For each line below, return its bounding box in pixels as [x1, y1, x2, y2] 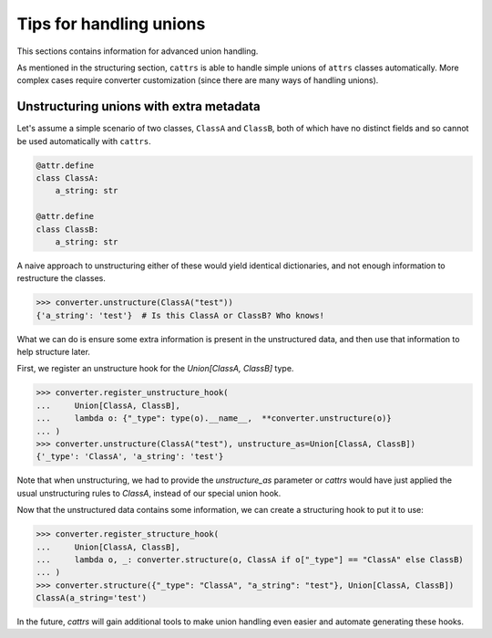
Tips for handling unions [16, 14, 206, 34]
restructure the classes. [16, 273, 107, 284]
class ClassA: [36, 173, 99, 183]
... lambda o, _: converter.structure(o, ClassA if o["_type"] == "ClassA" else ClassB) [36, 554, 464, 565]
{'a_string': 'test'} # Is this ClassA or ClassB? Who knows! [36, 310, 325, 320]
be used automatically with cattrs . [16, 135, 152, 146]
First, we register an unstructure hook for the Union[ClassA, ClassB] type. [16, 363, 294, 374]
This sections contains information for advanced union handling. [16, 46, 259, 57]
